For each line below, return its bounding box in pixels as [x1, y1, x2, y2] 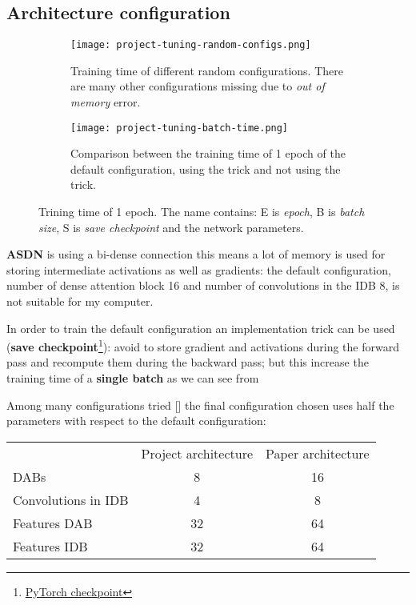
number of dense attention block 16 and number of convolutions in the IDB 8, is [6, 277, 400, 294]
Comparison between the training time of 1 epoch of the [70, 145, 346, 162]
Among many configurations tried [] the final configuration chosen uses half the [6, 396, 394, 413]
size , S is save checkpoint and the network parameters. [38, 218, 304, 235]
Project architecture [141, 443, 254, 463]
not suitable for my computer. [6, 293, 154, 310]
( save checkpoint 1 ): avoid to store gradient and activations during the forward [6, 336, 399, 355]
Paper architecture [266, 443, 370, 463]
